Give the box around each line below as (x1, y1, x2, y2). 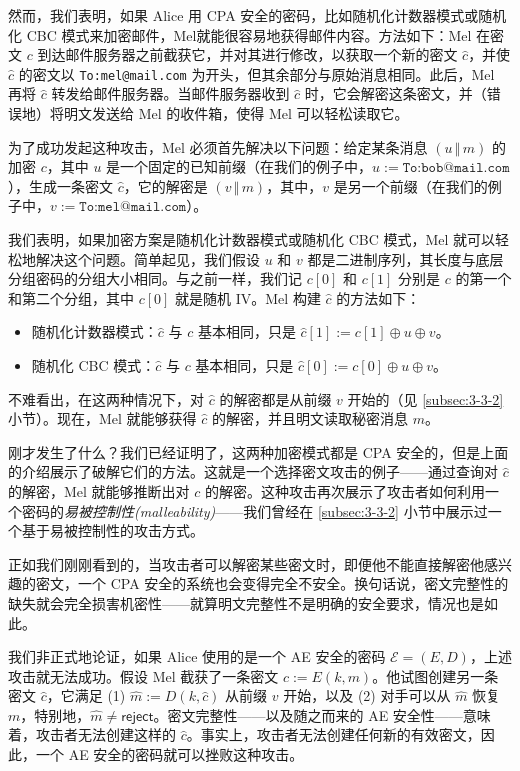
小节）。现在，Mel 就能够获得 (8, 408, 197, 429)
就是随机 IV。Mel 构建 (175, 287, 321, 308)
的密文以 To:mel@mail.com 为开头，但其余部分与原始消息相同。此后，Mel (18, 63, 495, 84)
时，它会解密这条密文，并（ (304, 83, 487, 104)
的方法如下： (336, 287, 421, 308)
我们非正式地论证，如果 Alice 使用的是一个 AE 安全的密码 (8, 646, 386, 667)
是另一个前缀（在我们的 (333, 175, 488, 196)
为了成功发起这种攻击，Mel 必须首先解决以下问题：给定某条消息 (8, 136, 428, 157)
